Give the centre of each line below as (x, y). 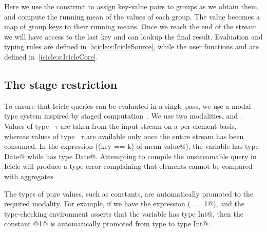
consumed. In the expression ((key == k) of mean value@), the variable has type (131, 146)
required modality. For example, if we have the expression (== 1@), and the (124, 204)
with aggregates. (30, 176)
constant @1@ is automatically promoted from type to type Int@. (107, 224)
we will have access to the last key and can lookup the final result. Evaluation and (133, 36)
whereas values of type (40, 136)
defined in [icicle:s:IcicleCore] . (51, 56)
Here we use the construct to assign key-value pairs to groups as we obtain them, (132, 6)
